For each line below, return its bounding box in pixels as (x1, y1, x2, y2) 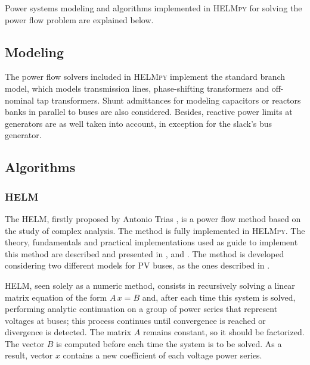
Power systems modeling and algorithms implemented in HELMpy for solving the (5, 2, 302, 14)
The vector (5, 337, 45, 350)
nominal (5, 93, 35, 106)
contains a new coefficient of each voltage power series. (63, 349, 262, 361)
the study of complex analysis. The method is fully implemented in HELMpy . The (5, 224, 305, 236)
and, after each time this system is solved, (142, 291, 296, 303)
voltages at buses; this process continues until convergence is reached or (5, 314, 266, 326)
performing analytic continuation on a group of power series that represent (5, 302, 278, 315)
